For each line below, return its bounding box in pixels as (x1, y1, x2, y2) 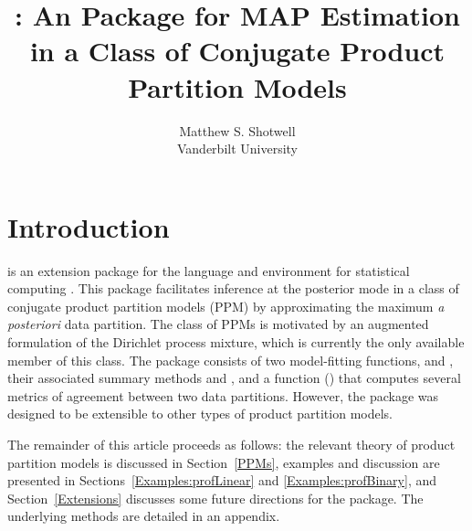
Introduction (7, 207, 170, 245)
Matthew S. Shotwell (179, 121, 296, 140)
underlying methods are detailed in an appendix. (7, 506, 280, 526)
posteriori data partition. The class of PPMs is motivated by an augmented (7, 314, 429, 334)
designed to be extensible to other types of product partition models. (7, 404, 393, 423)
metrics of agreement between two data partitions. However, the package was (7, 386, 439, 405)
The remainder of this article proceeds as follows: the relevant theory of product (7, 434, 456, 453)
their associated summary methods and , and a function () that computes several (7, 368, 461, 388)
